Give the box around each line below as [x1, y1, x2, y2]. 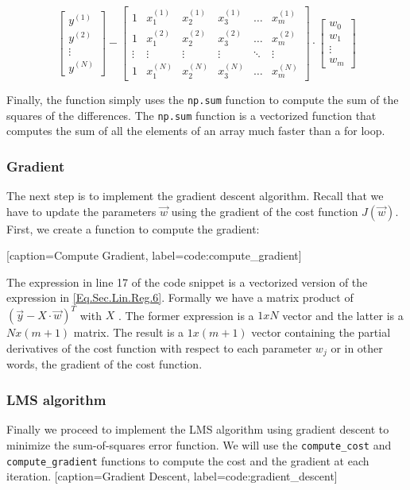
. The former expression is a [118, 307, 254, 323]
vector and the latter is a [282, 307, 404, 323]
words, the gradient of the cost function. [6, 356, 203, 372]
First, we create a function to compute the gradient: [6, 220, 260, 237]
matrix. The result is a [73, 324, 184, 341]
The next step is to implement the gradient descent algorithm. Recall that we [6, 187, 384, 203]
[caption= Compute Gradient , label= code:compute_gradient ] [6, 247, 302, 264]
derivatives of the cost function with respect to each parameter [6, 340, 312, 357]
